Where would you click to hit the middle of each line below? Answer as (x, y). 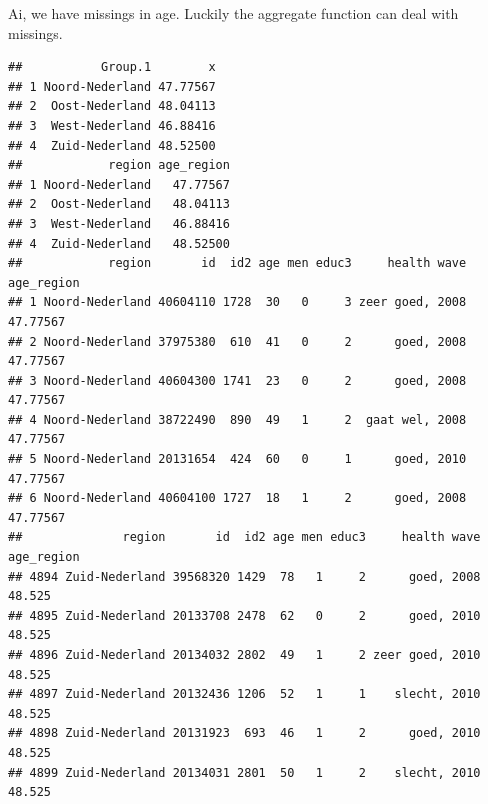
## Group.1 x (112, 67)
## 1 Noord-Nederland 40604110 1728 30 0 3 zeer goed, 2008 (237, 302)
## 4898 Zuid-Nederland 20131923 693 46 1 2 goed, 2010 (244, 733)
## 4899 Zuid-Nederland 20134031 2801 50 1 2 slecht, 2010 (244, 772)
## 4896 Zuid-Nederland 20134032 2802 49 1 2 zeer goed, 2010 (244, 655)
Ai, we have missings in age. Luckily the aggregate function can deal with (233, 13)
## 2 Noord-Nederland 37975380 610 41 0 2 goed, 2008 (237, 341)
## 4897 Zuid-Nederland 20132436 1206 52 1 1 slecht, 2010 (244, 694)
